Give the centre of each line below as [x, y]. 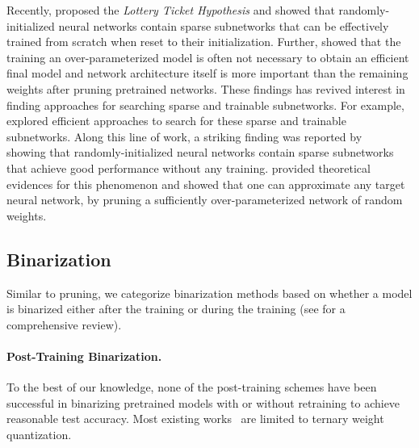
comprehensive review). [64, 324]
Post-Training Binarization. [84, 356]
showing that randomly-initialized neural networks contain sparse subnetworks [200, 152]
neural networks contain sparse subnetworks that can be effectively [224, 25]
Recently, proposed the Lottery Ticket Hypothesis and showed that [171, 10]
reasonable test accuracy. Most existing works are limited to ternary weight [195, 419]
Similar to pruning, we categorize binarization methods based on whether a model [209, 293]
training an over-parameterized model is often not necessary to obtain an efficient [208, 57]
